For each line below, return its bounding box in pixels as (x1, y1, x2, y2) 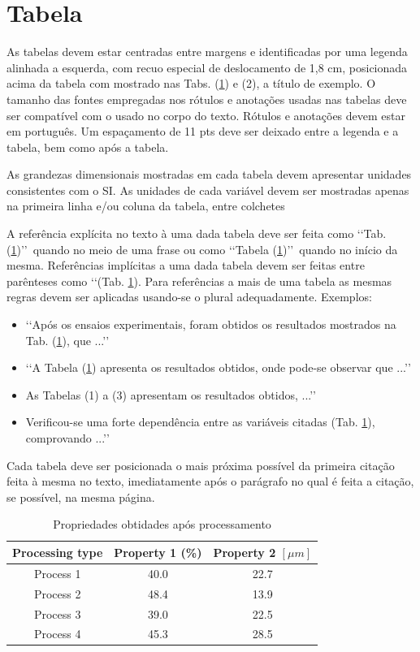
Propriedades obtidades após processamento (53, 516, 271, 533)
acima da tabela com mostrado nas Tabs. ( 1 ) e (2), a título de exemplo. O (6, 75, 376, 92)
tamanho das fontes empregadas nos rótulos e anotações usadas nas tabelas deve (6, 90, 407, 107)
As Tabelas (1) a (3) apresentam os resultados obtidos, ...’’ (25, 386, 317, 403)
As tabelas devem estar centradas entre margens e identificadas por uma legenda (6, 43, 408, 60)
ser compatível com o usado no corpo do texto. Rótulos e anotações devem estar (6, 106, 406, 123)
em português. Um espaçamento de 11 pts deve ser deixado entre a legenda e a (6, 123, 399, 140)
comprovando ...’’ (25, 430, 110, 446)
